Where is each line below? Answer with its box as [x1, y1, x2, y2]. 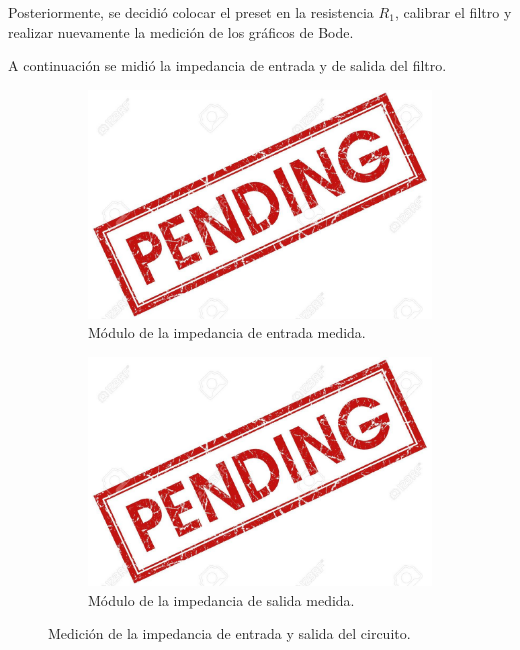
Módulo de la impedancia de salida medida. [88, 589, 355, 610]
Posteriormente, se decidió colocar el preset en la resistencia [8, 2, 374, 22]
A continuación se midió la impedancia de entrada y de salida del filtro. [8, 55, 447, 76]
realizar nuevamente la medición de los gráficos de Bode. [8, 21, 354, 42]
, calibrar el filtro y [394, 2, 512, 22]
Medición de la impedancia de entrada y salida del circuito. [48, 623, 411, 644]
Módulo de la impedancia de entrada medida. [88, 322, 366, 343]
